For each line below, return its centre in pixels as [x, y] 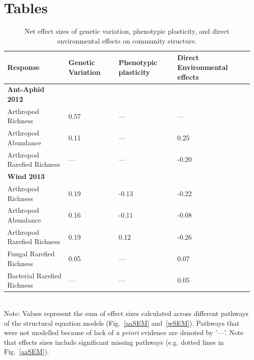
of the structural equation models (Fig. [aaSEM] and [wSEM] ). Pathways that [122, 323]
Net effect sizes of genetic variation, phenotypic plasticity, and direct [127, 31]
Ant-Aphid [26, 89]
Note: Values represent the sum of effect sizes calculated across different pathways [126, 313]
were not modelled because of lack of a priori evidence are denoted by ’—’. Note [124, 332]
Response [23, 67]
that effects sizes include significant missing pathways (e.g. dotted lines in [114, 342]
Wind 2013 [26, 176]
